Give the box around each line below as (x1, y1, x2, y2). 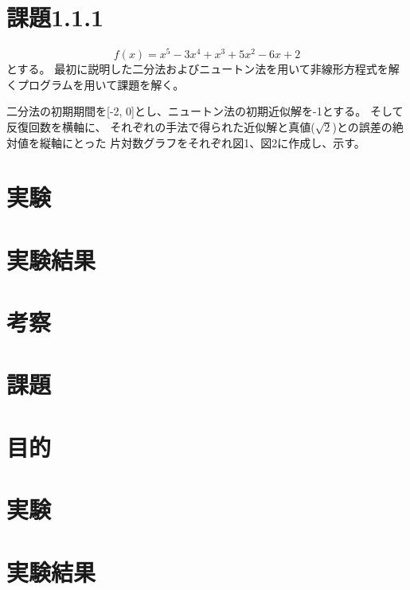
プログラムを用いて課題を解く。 (17, 76, 185, 92)
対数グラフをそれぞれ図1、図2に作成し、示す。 (121, 134, 365, 150)
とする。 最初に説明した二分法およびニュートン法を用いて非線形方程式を (6, 61, 389, 77)
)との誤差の (332, 118, 392, 135)
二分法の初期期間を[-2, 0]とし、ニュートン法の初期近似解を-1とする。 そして (6, 103, 404, 119)
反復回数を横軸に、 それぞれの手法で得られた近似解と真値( (6, 118, 315, 135)
